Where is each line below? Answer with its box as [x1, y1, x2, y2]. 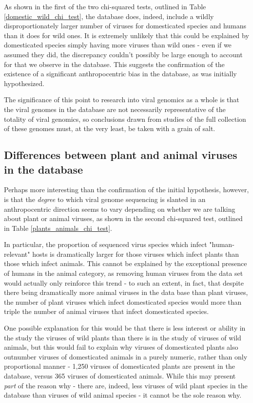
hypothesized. [4, 78, 44, 88]
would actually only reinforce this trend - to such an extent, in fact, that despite [4, 277, 244, 288]
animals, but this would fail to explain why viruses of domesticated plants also [4, 342, 238, 352]
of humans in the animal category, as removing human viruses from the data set [4, 268, 243, 278]
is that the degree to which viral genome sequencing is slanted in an [4, 194, 206, 204]
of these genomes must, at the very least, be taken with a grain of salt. [4, 123, 215, 134]
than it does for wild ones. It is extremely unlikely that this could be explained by [4, 30, 249, 40]
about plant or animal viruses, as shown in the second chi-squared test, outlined [4, 213, 243, 224]
